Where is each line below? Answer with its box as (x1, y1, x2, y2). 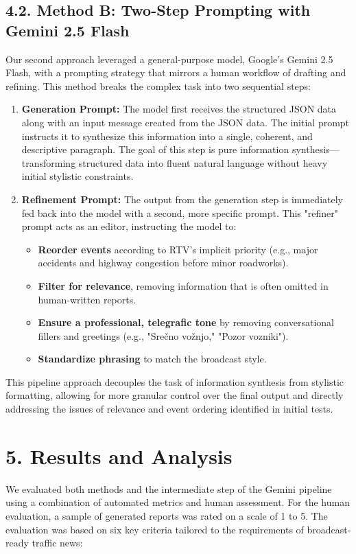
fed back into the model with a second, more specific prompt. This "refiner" (21, 205, 338, 220)
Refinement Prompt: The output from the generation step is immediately (21, 192, 343, 206)
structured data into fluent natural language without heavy (78, 155, 328, 170)
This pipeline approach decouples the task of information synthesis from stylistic (5, 374, 344, 389)
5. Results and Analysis (5, 441, 233, 470)
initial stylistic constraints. (21, 169, 134, 183)
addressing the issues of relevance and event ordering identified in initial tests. (5, 402, 333, 416)
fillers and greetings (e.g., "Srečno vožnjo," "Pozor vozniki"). (38, 328, 289, 343)
